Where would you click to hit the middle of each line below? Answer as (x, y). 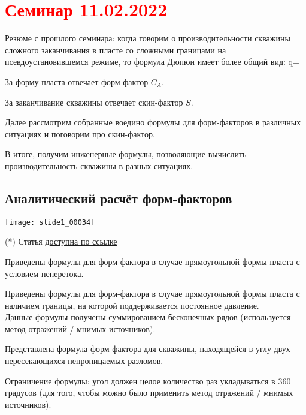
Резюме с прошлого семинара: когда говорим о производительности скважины (148, 38)
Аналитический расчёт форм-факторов (119, 198)
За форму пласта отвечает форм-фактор (77, 81)
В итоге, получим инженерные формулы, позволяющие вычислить (126, 154)
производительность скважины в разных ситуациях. (99, 165)
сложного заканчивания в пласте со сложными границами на (116, 49)
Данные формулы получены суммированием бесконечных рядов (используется (148, 317)
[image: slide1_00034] (50, 222)
